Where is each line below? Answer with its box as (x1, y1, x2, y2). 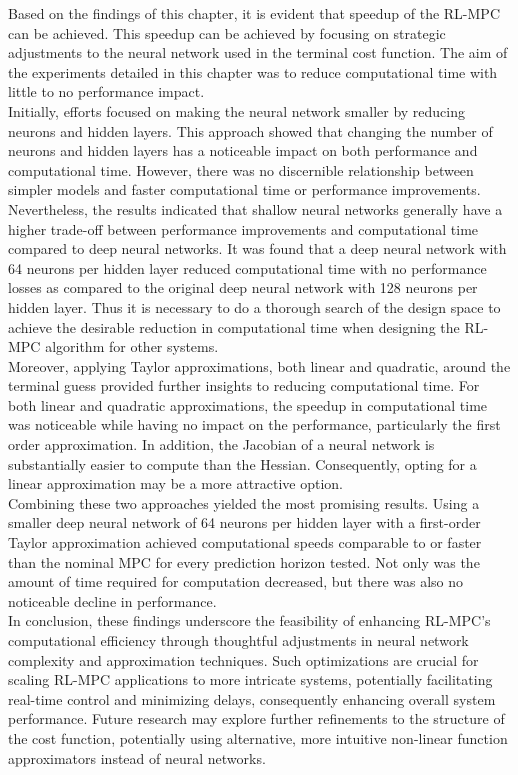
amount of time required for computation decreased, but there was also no (8, 571, 464, 592)
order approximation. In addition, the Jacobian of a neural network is (8, 434, 435, 455)
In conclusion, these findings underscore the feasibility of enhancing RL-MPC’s (8, 610, 491, 631)
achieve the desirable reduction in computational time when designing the (8, 316, 460, 337)
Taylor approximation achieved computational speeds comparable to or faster (8, 532, 482, 553)
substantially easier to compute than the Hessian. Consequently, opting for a (8, 453, 477, 474)
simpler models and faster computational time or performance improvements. (8, 179, 481, 200)
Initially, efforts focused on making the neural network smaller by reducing (8, 100, 466, 121)
